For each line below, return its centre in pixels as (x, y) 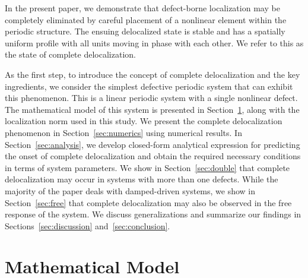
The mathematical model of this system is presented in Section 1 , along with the (152, 109)
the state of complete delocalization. (70, 54)
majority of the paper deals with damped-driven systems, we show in (130, 190)
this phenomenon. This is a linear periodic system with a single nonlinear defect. (151, 98)
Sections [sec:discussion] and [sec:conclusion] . (88, 225)
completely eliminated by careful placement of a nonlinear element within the (146, 19)
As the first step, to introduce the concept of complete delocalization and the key (153, 74)
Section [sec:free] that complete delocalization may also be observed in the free (148, 202)
